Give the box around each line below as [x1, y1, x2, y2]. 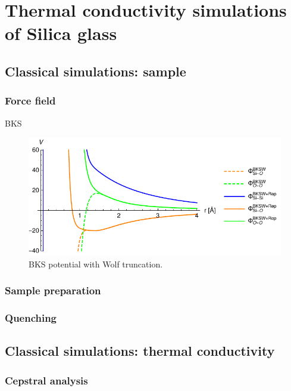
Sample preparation [5, 283, 101, 298]
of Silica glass [5, 21, 117, 45]
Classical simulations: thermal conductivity [5, 341, 275, 360]
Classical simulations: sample [5, 61, 186, 80]
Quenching [5, 310, 57, 325]
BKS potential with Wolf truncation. [29, 257, 163, 270]
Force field [5, 93, 56, 108]
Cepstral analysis [5, 372, 88, 387]
